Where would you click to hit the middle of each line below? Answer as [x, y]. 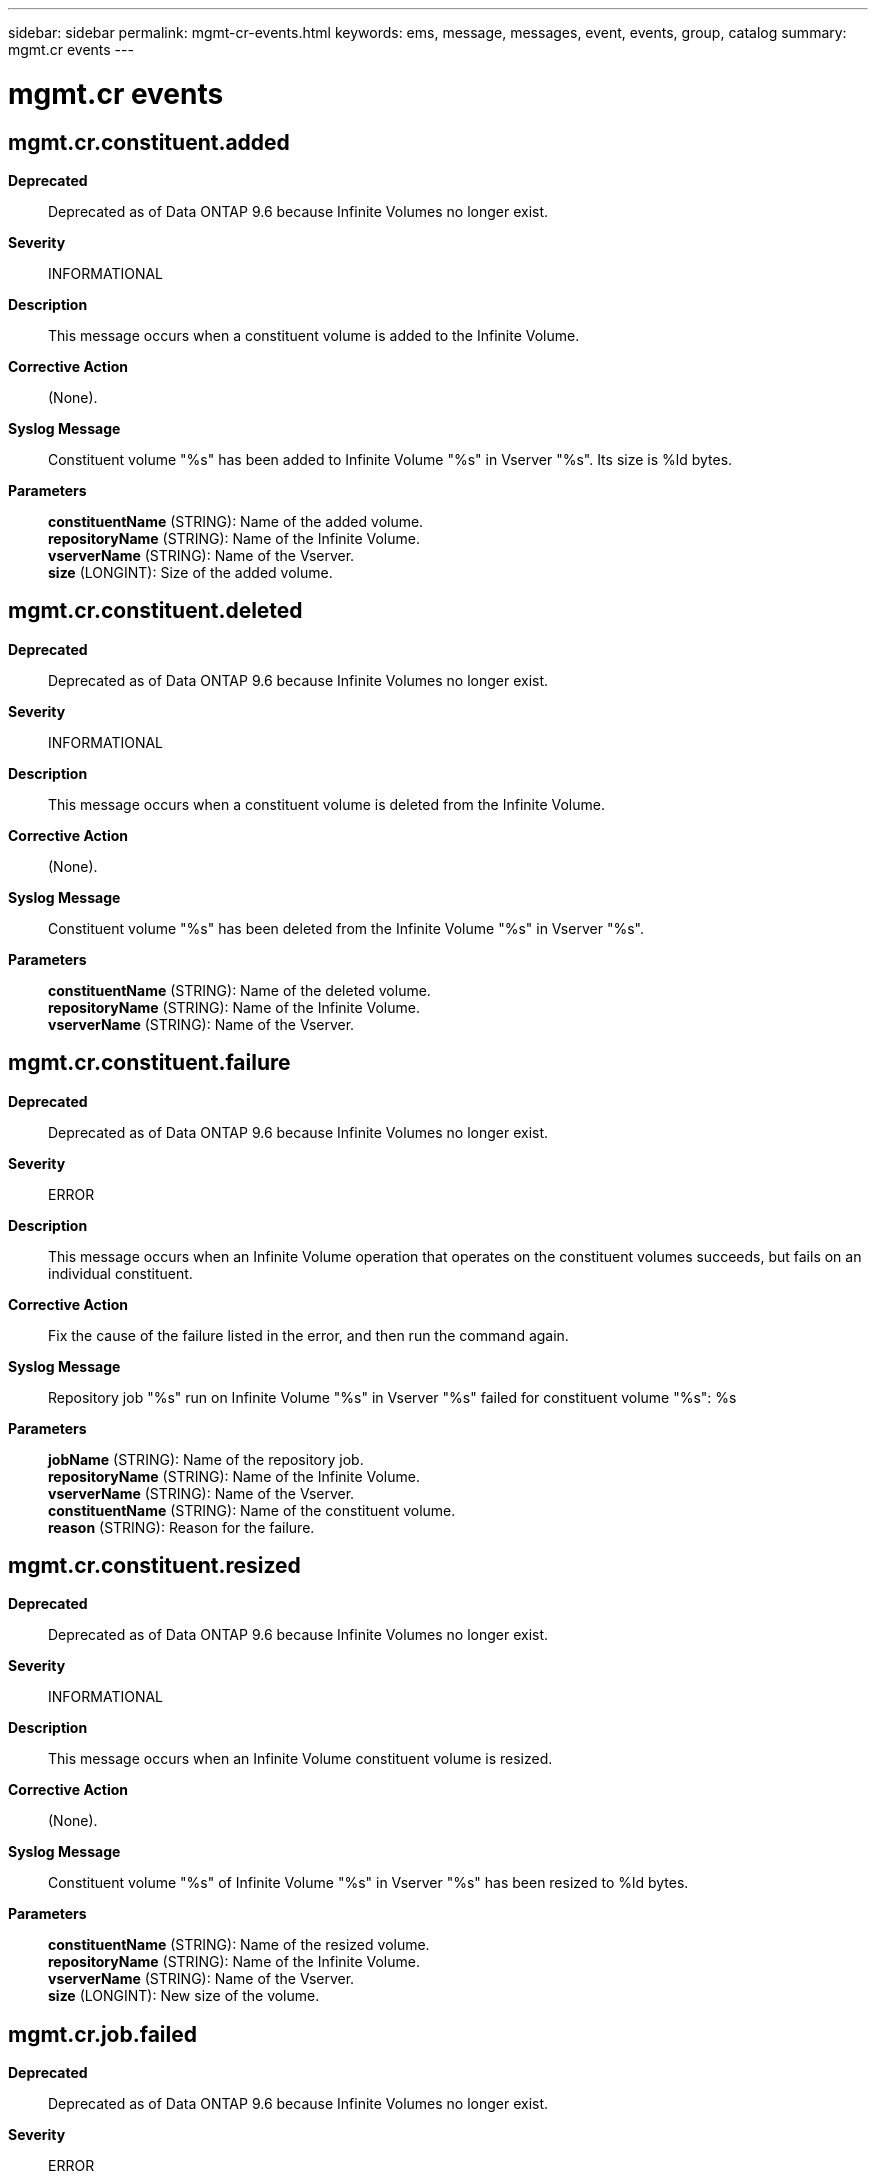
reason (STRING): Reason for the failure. [181, 1527]
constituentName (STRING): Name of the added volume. [236, 521]
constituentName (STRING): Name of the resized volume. [239, 1945]
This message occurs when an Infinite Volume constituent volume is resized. [300, 1759]
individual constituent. [120, 1273]
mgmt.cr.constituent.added [149, 142]
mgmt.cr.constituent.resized [154, 1566]
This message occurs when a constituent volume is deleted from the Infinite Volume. [326, 804]
